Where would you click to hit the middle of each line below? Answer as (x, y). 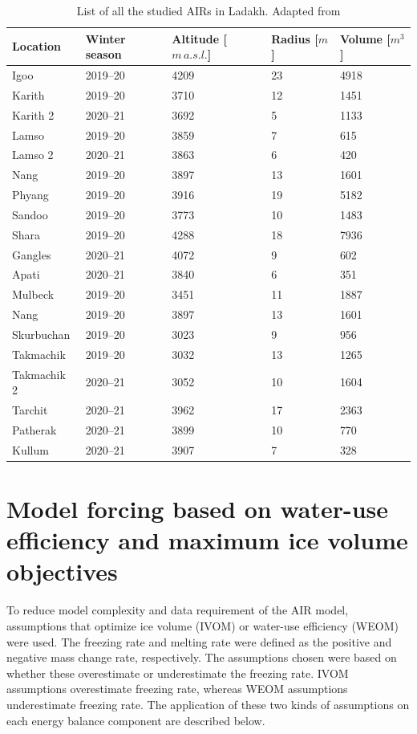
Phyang (30, 195)
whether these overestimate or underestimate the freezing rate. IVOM (178, 673)
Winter (105, 38)
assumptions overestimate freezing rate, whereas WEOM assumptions (177, 689)
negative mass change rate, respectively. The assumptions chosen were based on (202, 657)
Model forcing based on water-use (198, 509)
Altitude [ (199, 38)
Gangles (32, 254)
